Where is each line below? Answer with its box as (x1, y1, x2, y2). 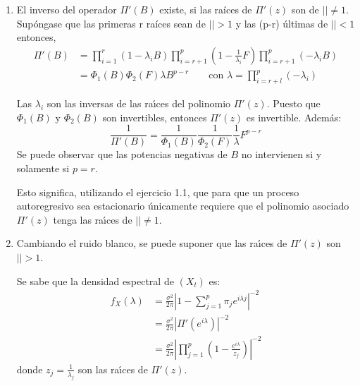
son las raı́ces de (77, 361, 148, 376)
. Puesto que (266, 96, 321, 111)
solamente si (16, 160, 70, 175)
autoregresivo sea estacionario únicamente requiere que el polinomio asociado (16, 198, 349, 213)
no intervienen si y (241, 147, 322, 162)
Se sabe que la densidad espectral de (16, 273, 174, 288)
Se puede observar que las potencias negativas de (16, 147, 228, 162)
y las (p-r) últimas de (235, 16, 328, 30)
